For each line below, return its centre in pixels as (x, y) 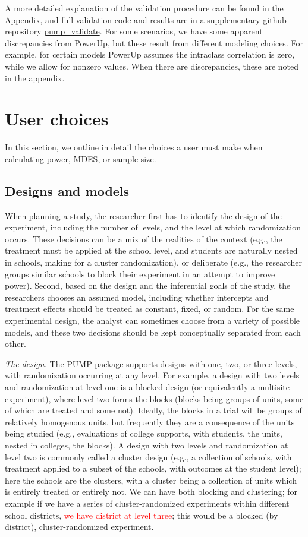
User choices (57, 119)
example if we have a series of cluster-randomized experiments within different (147, 503)
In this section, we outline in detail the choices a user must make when (134, 147)
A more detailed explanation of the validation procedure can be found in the (144, 8)
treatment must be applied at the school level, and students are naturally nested (151, 250)
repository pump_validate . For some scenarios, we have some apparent (134, 31)
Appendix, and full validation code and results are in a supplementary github (146, 19)
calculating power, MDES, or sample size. (81, 158)
